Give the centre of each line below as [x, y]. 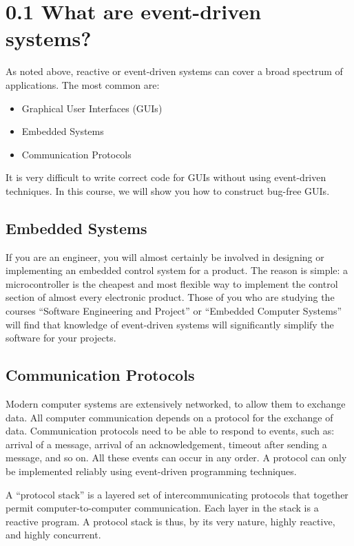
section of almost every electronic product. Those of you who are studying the [170, 297]
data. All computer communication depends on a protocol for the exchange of [169, 417]
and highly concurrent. [53, 535]
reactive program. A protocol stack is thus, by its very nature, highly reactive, [170, 521]
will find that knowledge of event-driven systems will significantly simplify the [170, 324]
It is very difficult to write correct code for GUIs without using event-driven [166, 177]
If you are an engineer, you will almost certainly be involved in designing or [165, 256]
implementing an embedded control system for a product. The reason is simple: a [177, 270]
